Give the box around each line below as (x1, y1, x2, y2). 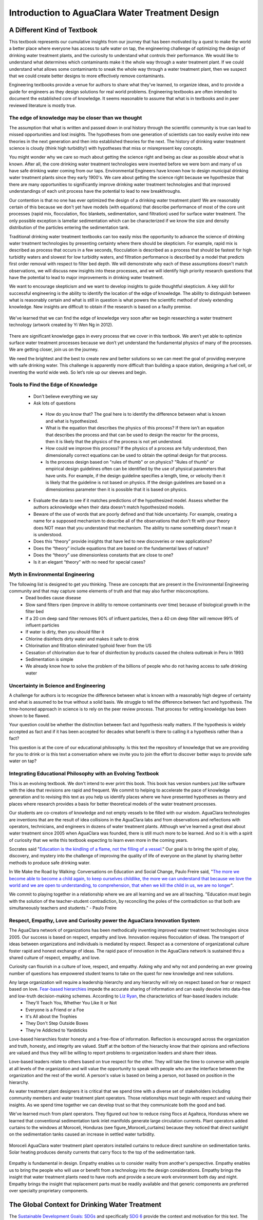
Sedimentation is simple (25, 656, 74, 662)
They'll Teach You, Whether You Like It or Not (25, 1000, 117, 1006)
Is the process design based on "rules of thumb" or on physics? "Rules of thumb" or (45, 459, 214, 465)
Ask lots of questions (33, 400, 76, 406)
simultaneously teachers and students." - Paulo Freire (9, 905, 117, 911)
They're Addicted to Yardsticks (25, 1027, 88, 1033)
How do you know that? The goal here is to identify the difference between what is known (45, 411, 226, 417)
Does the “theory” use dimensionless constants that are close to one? (33, 552, 174, 558)
